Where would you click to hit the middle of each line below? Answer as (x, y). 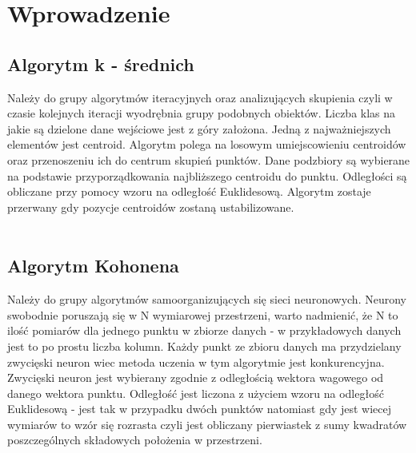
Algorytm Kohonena (93, 266)
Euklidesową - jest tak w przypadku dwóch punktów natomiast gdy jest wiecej (200, 409)
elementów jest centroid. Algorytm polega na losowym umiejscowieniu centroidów (207, 144)
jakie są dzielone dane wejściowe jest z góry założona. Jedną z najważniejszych (199, 128)
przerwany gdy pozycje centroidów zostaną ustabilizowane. (151, 207)
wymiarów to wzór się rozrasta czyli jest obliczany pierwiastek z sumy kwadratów (207, 424)
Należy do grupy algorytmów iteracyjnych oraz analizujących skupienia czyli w (200, 97)
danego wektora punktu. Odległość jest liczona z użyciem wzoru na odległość (196, 393)
